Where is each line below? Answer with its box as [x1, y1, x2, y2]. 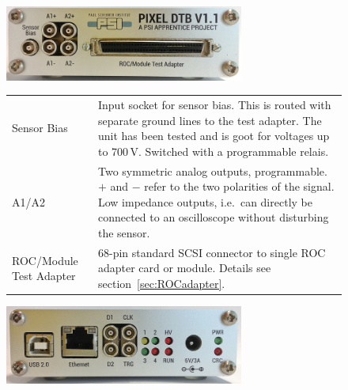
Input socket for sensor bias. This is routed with [97, 97, 331, 113]
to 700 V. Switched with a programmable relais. [97, 142, 329, 159]
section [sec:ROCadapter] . [97, 275, 225, 292]
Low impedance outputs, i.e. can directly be [97, 193, 312, 210]
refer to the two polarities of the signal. [144, 178, 335, 195]
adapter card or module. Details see [97, 259, 271, 276]
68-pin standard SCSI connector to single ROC [97, 244, 326, 260]
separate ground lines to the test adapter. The [97, 112, 322, 128]
